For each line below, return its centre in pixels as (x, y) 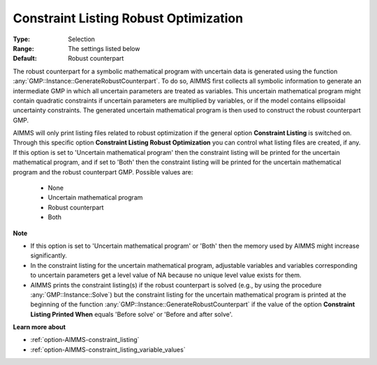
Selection (82, 39)
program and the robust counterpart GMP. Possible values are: (103, 172)
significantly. (49, 255)
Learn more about (39, 327)
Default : (25, 59)
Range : (23, 48)
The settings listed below (104, 48)
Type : (22, 39)
